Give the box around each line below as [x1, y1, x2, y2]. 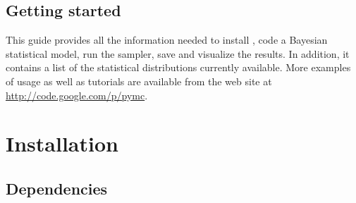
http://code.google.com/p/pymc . [6, 87, 148, 102]
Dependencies [6, 177, 108, 199]
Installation [6, 129, 118, 158]
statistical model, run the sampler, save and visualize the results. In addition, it [6, 46, 350, 61]
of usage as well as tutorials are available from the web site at [6, 73, 272, 88]
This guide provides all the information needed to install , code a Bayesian [6, 32, 328, 47]
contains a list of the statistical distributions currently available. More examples [6, 60, 351, 75]
